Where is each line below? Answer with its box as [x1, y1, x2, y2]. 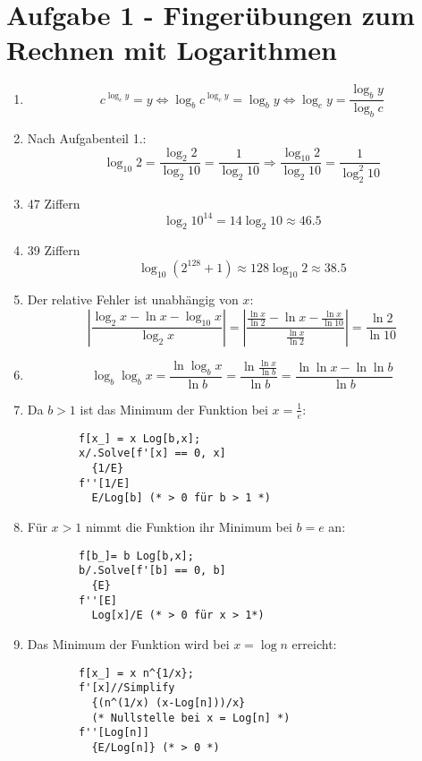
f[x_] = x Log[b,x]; [79, 432, 201, 445]
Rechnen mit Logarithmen [6, 31, 337, 68]
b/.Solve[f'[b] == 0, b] [79, 564, 226, 577]
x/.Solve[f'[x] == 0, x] [79, 447, 226, 460]
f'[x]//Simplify [79, 681, 175, 695]
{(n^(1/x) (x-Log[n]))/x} [91, 696, 246, 709]
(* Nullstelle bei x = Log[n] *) [91, 711, 291, 724]
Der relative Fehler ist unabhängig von [27, 289, 239, 308]
